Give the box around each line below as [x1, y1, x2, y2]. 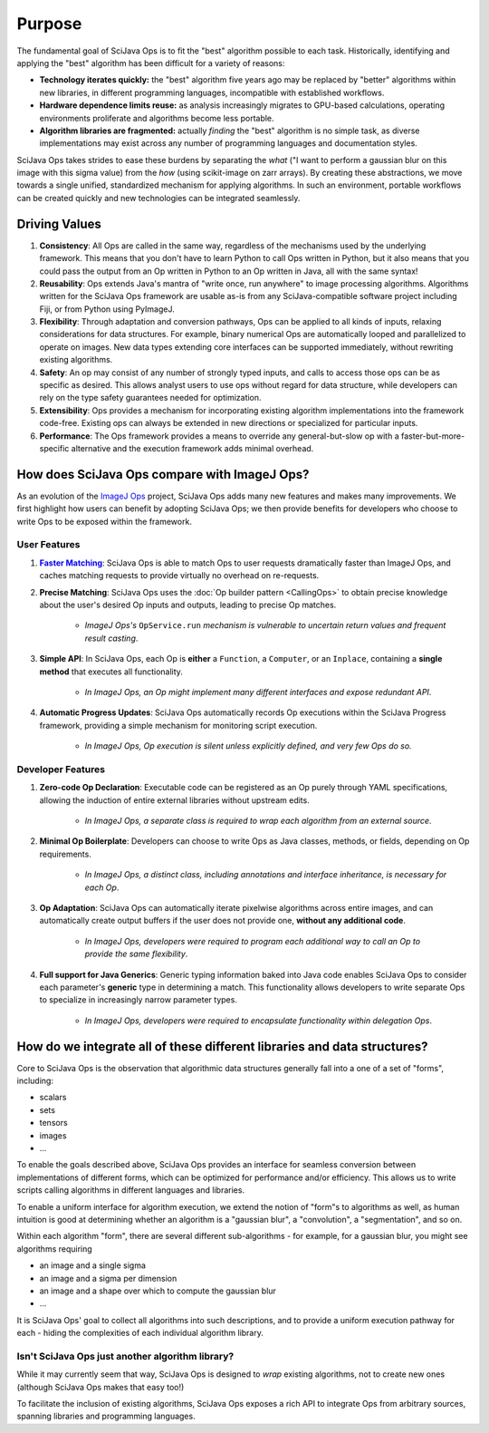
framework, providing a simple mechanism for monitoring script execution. [39, 720, 318, 731]
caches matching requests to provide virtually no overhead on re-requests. [39, 570, 320, 581]
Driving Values [16, 216, 101, 231]
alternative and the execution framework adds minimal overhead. [71, 443, 314, 453]
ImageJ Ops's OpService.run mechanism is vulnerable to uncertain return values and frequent [84, 620, 446, 631]
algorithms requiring [16, 1243, 92, 1254]
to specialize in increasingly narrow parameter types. [39, 994, 237, 1005]
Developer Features [16, 762, 106, 775]
